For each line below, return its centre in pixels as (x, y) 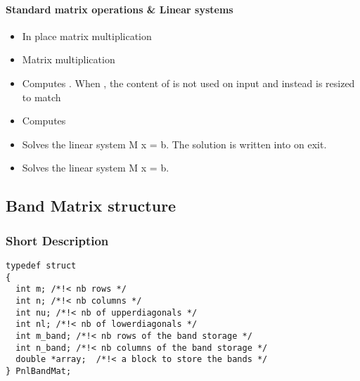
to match (41, 97)
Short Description (57, 240)
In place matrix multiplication (87, 35)
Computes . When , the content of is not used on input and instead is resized (188, 83)
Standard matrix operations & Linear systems (120, 9)
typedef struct (41, 265)
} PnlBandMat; (39, 371)
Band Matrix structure (91, 206)
